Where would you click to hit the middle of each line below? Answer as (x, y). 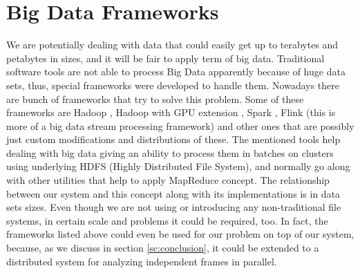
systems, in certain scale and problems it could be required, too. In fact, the (167, 220)
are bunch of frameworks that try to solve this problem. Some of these (155, 98)
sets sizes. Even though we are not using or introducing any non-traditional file (174, 207)
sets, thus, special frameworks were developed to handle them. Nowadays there (173, 85)
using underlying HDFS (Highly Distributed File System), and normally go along (178, 166)
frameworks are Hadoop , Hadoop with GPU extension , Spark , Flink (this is (171, 112)
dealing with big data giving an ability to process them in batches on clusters (170, 152)
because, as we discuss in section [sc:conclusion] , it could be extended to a (163, 248)
